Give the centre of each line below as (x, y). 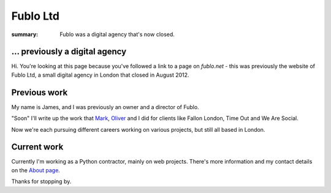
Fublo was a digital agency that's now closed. (117, 34)
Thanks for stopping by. (41, 181)
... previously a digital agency (69, 52)
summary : (25, 34)
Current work (37, 147)
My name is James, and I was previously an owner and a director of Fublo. (105, 107)
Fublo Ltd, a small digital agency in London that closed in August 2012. (100, 75)
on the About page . (36, 170)
